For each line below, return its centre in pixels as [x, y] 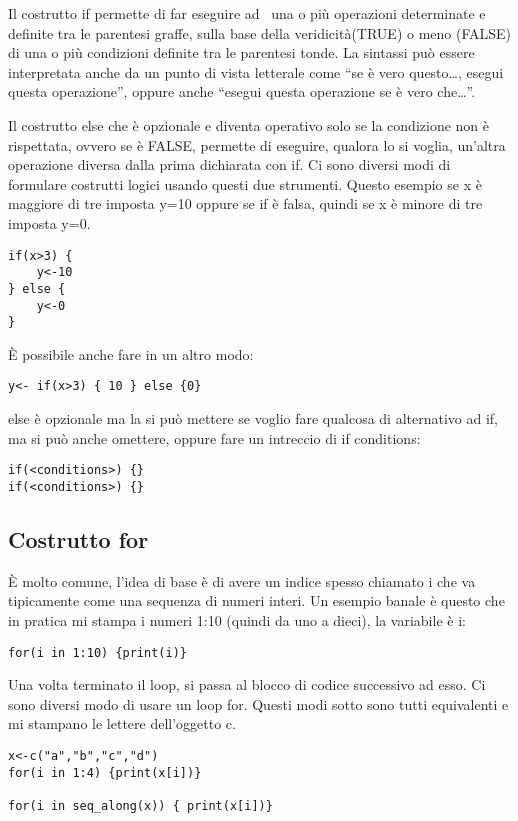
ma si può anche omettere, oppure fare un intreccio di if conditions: [214, 437]
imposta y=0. [49, 222]
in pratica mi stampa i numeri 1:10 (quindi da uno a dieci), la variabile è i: [237, 619]
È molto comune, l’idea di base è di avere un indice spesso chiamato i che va [242, 580]
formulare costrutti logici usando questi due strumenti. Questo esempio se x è [245, 183]
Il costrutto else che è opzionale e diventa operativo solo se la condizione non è [248, 124]
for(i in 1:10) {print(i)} [97, 652]
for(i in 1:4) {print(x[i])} [105, 772]
